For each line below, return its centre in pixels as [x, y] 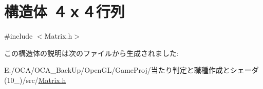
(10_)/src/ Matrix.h [35, 80]
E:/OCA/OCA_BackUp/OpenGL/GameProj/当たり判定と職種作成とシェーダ [131, 70]
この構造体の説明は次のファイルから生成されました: [91, 53]
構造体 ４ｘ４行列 [64, 11]
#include [18, 36]
